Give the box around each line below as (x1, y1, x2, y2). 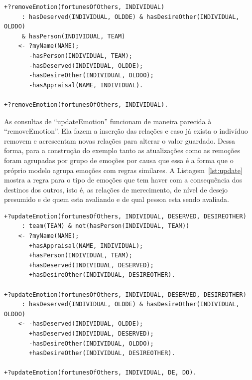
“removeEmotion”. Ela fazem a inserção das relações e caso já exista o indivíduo (4, 126, 248, 136)
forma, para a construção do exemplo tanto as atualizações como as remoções (4, 145, 241, 156)
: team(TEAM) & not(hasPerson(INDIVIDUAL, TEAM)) (21, 222, 190, 230)
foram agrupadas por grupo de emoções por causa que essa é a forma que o (4, 155, 234, 165)
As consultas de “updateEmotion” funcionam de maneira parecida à (4, 116, 212, 126)
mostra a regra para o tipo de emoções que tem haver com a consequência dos (4, 175, 242, 185)
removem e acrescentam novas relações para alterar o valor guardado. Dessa (4, 135, 235, 146)
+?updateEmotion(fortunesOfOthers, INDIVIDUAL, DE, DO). (4, 369, 197, 377)
